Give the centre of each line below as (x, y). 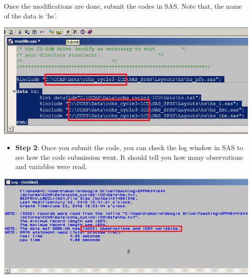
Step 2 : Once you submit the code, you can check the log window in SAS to (129, 147)
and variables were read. (51, 166)
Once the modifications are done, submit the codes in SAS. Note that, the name (123, 6)
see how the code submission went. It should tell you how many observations (129, 157)
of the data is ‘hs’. (31, 15)
